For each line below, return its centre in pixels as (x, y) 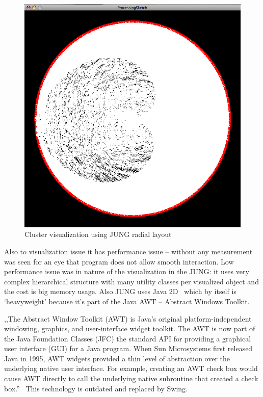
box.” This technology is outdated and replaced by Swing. (96, 388)
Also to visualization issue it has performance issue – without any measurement (128, 251)
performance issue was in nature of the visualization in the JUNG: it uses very (127, 271)
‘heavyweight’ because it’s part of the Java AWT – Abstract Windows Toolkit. (127, 301)
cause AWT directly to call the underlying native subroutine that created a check (131, 378)
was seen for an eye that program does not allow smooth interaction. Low (119, 261)
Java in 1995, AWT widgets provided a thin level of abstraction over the (117, 358)
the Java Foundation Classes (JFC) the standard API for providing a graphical (128, 338)
